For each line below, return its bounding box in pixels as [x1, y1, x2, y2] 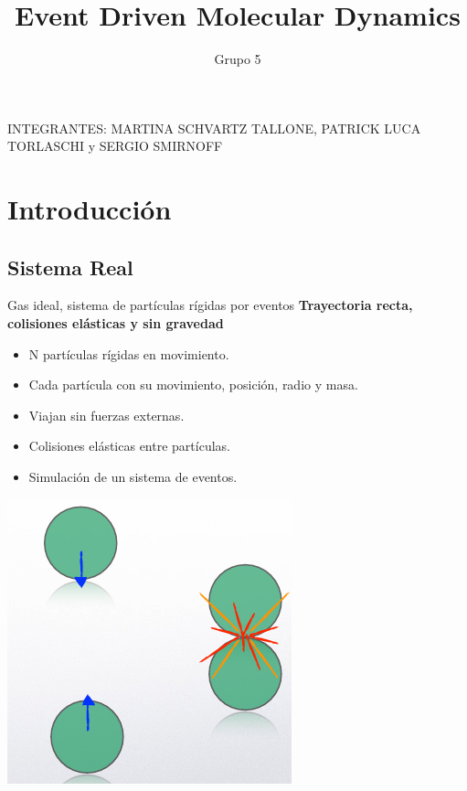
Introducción [7, 190, 172, 228]
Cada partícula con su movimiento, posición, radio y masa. [28, 375, 358, 394]
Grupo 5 [214, 49, 261, 69]
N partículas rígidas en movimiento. [28, 344, 229, 363]
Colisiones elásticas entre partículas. [28, 436, 230, 455]
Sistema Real [7, 252, 133, 281]
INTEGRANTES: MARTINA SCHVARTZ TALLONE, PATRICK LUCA [7, 118, 421, 137]
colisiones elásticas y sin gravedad [7, 314, 224, 333]
